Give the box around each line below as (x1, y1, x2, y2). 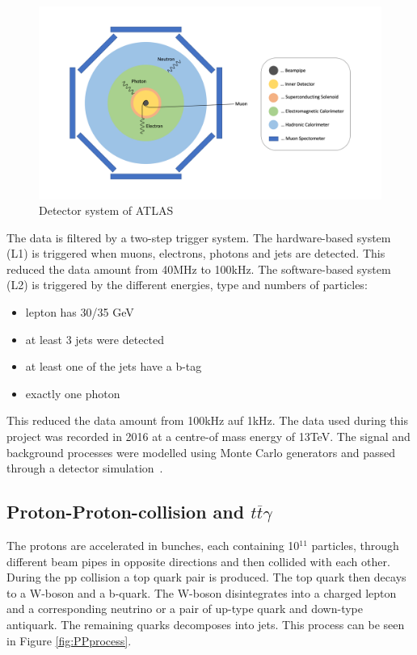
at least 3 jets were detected (25, 330, 165, 347)
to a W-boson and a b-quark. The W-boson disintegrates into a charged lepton (6, 584, 397, 601)
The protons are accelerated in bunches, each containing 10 (6, 537, 300, 554)
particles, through (311, 537, 399, 554)
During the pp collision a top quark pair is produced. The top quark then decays (6, 569, 406, 586)
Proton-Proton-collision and (6, 499, 245, 524)
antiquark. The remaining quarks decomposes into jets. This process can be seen (6, 615, 405, 632)
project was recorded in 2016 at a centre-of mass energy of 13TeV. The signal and (6, 428, 411, 445)
